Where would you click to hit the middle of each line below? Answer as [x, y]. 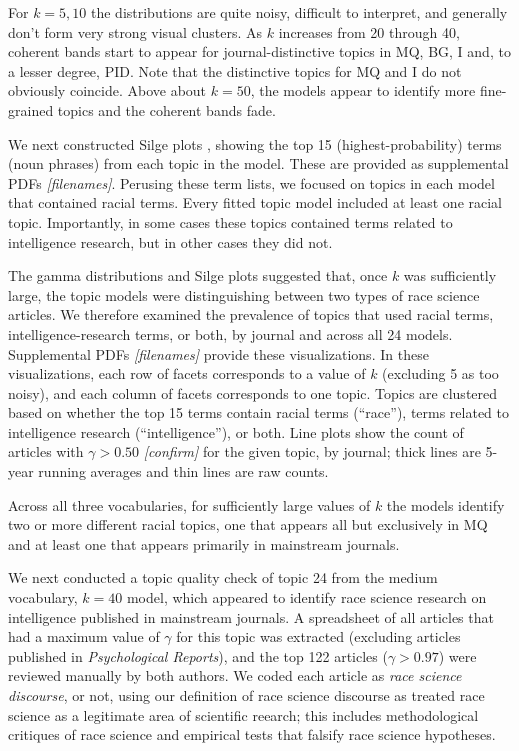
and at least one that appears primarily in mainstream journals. [204, 543]
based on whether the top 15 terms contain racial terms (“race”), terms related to [259, 412]
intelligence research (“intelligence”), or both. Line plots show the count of [236, 431]
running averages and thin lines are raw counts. [183, 471]
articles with [46, 451]
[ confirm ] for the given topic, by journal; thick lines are [312, 451]
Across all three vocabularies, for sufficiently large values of [189, 504]
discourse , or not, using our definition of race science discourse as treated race [246, 695]
